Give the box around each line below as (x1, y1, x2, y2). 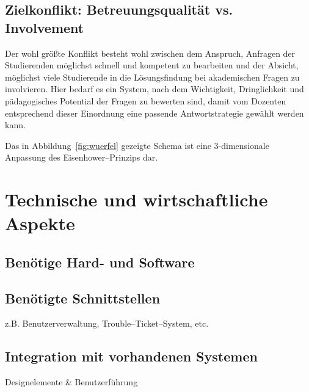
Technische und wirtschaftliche (5, 187, 268, 212)
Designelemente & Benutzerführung (5, 376, 138, 388)
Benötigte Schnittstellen (5, 288, 161, 307)
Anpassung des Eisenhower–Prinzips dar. (5, 151, 158, 164)
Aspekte (5, 211, 75, 236)
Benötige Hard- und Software (5, 252, 195, 271)
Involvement (5, 18, 84, 37)
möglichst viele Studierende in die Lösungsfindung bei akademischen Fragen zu (5, 70, 300, 83)
